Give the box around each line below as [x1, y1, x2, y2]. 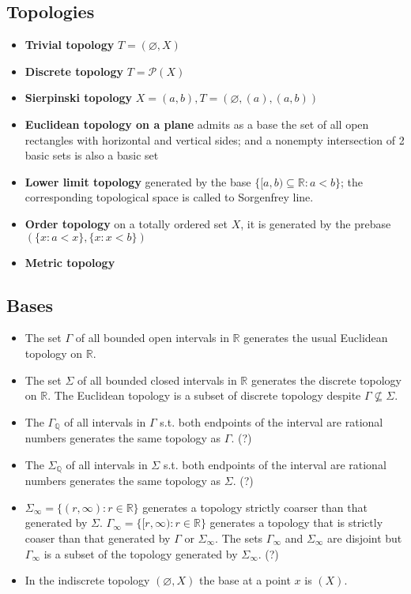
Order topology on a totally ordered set [25, 215, 228, 231]
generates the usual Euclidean [243, 329, 388, 346]
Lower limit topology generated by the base [25, 173, 251, 190]
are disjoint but [327, 530, 402, 546]
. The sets [215, 530, 263, 546]
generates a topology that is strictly [209, 514, 383, 531]
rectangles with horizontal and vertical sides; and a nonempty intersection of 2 [25, 131, 405, 148]
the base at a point [198, 572, 291, 588]
